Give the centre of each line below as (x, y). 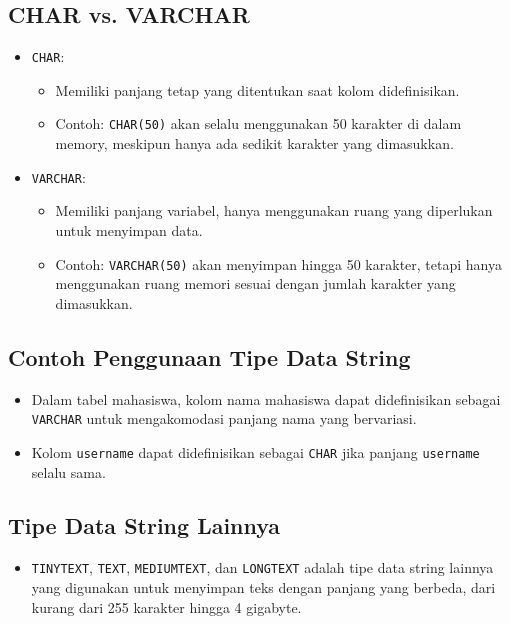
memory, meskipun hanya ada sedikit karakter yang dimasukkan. (254, 143)
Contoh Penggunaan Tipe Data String (209, 356)
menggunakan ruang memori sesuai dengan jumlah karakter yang (255, 283)
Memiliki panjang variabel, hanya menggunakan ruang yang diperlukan (274, 210)
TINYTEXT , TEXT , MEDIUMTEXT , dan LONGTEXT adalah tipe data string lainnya (262, 567)
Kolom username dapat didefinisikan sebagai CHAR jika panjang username (255, 451)
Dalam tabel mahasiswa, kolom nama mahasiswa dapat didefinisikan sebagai (266, 398)
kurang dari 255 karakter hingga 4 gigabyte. (166, 606)
